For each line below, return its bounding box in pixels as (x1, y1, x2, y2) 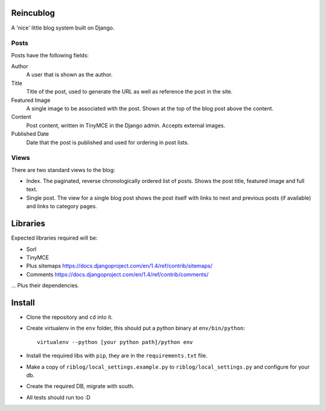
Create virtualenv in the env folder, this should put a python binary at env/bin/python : (26, 325, 245, 332)
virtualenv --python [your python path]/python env (37, 339, 193, 345)
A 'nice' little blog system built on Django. (11, 24, 115, 31)
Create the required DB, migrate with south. (26, 383, 135, 390)
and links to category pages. (26, 203, 98, 210)
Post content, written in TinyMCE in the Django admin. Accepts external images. (26, 121, 226, 129)
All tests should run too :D (26, 393, 91, 401)
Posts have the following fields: (11, 51, 89, 59)
